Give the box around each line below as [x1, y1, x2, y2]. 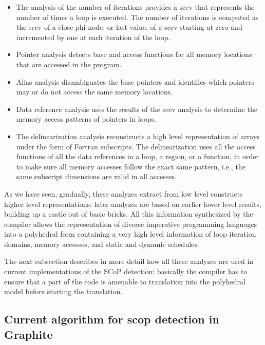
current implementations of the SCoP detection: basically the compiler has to [4, 266, 248, 277]
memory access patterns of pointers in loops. [16, 113, 157, 124]
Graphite [4, 326, 53, 342]
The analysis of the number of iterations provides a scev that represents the [16, 2, 255, 12]
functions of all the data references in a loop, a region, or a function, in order [16, 151, 259, 162]
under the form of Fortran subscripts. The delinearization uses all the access [16, 141, 256, 151]
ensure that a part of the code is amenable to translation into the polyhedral [4, 276, 245, 286]
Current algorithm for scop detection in [4, 311, 219, 327]
